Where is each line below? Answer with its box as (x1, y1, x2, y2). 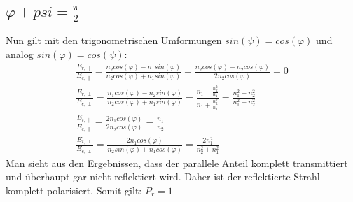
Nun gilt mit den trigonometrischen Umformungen (6, 33, 222, 48)
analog (6, 46, 34, 61)
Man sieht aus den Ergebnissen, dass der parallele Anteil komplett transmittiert (6, 155, 348, 170)
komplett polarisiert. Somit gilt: (6, 182, 142, 197)
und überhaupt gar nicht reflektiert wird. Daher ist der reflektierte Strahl (6, 169, 320, 184)
